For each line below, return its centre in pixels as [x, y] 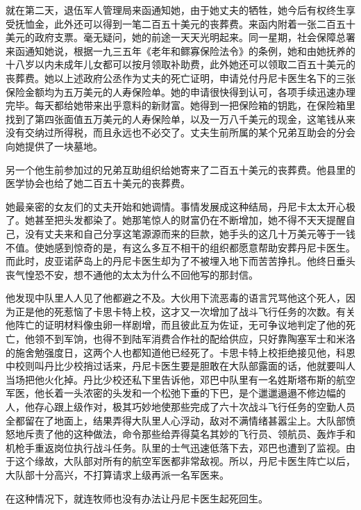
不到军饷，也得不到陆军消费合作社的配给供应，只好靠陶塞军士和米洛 [200, 339]
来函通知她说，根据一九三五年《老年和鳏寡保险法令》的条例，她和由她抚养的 [180, 50]
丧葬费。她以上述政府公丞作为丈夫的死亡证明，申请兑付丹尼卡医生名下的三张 [180, 77]
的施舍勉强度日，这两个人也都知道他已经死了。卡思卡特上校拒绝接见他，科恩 [180, 352]
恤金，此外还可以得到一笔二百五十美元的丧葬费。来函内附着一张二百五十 [190, 23]
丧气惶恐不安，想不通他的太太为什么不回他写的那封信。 [132, 274]
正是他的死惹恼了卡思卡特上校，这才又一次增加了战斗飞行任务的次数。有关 [185, 311]
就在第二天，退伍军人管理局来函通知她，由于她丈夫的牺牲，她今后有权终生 [176, 10]
